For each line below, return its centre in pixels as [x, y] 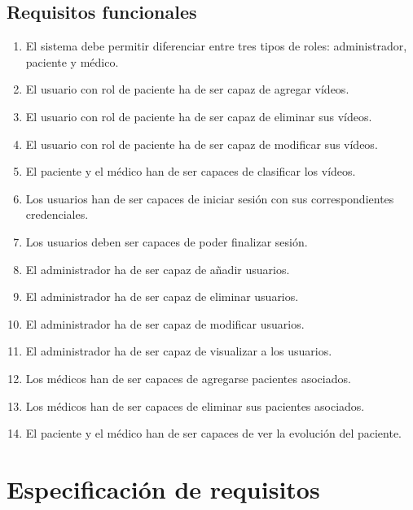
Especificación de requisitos [163, 488]
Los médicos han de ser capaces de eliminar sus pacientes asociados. [195, 405]
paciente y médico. [72, 61]
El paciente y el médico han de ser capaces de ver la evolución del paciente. [213, 433]
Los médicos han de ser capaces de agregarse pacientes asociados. [188, 378]
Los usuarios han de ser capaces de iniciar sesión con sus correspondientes [210, 198]
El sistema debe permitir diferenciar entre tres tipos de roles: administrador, [216, 46]
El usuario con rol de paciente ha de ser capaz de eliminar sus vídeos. [199, 116]
